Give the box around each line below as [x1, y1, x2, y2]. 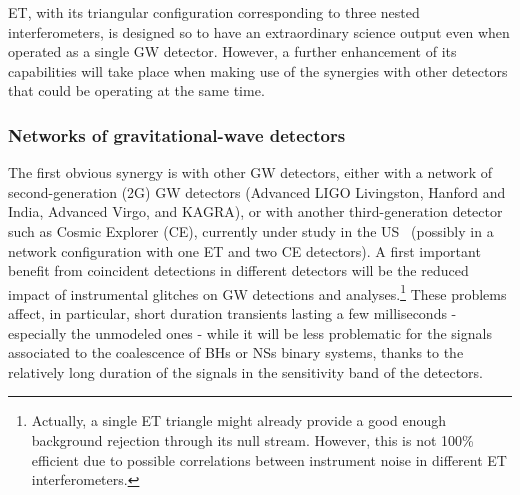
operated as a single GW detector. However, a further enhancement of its [8, 41, 457, 62]
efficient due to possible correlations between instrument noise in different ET [31, 449, 507, 470]
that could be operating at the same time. [8, 80, 265, 101]
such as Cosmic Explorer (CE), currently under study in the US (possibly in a [8, 220, 494, 241]
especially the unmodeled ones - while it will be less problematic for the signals [8, 322, 492, 343]
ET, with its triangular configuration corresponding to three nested [8, 2, 420, 22]
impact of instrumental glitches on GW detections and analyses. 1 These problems [8, 280, 507, 304]
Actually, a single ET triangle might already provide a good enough [31, 410, 446, 431]
